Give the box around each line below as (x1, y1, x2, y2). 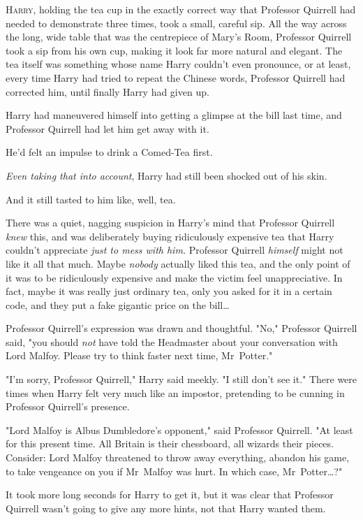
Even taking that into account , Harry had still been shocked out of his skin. (6, 168, 327, 182)
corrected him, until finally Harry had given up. (6, 84, 209, 99)
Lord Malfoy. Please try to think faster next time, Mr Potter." (6, 348, 273, 363)
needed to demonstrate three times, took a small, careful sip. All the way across (6, 15, 347, 30)
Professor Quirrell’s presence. (6, 399, 130, 414)
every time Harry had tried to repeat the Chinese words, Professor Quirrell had (6, 70, 346, 85)
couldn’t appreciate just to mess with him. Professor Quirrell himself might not (6, 243, 343, 257)
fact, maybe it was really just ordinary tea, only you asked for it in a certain (6, 284, 332, 298)
